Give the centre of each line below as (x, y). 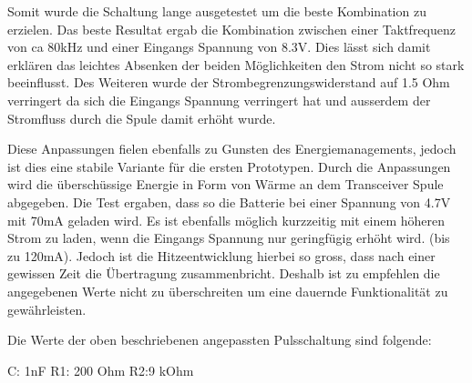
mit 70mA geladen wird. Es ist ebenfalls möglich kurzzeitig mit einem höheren (226, 220)
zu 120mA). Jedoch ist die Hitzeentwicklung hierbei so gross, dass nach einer (221, 255)
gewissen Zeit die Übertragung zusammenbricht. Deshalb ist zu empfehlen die (224, 273)
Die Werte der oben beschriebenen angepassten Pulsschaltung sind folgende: (220, 340)
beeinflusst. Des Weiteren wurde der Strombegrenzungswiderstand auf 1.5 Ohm (229, 82)
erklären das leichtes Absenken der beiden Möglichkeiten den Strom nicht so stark (236, 64)
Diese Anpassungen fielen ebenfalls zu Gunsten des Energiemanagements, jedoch (232, 149)
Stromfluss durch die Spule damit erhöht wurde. (142, 118)
